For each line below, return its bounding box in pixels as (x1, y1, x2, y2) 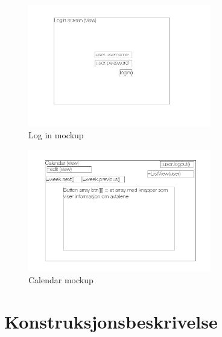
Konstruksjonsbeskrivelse (4, 309, 218, 333)
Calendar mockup (28, 274, 94, 286)
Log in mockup (28, 129, 84, 141)
